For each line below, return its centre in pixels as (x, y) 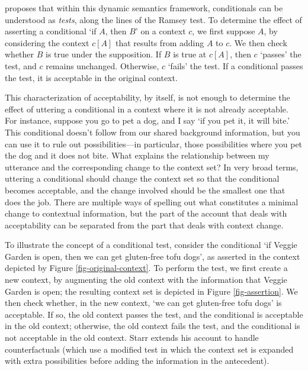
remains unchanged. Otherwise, (102, 65)
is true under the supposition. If (104, 54)
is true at (190, 54)
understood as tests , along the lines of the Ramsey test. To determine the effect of (153, 19)
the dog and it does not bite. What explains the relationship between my (137, 155)
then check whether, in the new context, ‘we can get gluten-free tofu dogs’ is (143, 303)
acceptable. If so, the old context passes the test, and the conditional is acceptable (154, 314)
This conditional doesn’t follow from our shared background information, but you (153, 132)
